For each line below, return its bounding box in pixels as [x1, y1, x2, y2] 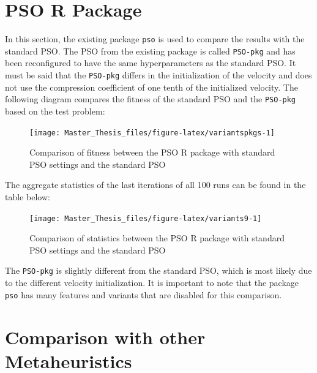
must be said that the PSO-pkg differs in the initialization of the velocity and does [5, 69, 312, 81]
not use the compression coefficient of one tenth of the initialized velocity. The [5, 80, 298, 93]
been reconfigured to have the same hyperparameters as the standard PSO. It [5, 56, 296, 69]
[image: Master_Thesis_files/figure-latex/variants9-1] [29, 214, 262, 223]
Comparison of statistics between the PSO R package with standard [29, 232, 285, 244]
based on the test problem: [5, 104, 105, 117]
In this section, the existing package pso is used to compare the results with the [5, 32, 305, 45]
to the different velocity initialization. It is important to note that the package [5, 276, 299, 289]
